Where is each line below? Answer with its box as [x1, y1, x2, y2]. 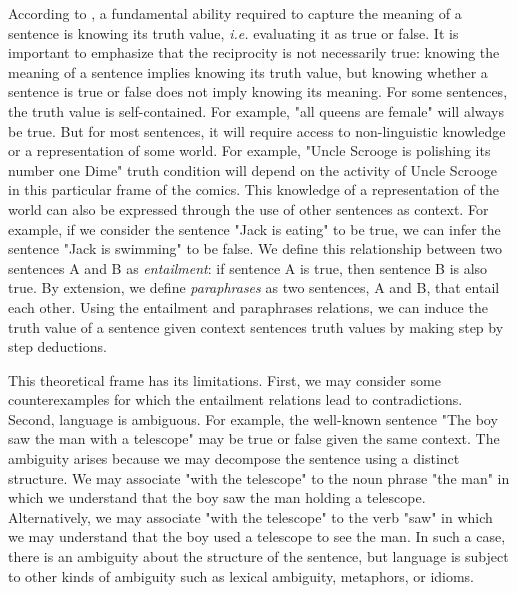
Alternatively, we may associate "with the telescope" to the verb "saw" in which [8, 506, 493, 527]
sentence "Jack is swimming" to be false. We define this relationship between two [8, 238, 503, 259]
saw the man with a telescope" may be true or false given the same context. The [8, 428, 500, 449]
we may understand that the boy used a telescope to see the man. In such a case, [8, 526, 506, 547]
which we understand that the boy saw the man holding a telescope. [8, 487, 426, 508]
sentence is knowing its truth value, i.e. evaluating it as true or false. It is [8, 22, 459, 43]
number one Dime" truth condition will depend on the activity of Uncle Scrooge [8, 159, 497, 180]
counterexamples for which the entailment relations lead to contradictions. [8, 389, 463, 410]
